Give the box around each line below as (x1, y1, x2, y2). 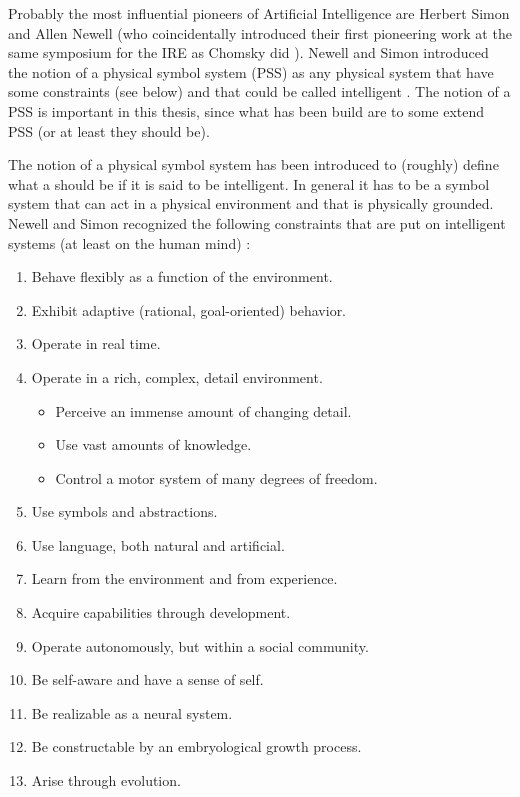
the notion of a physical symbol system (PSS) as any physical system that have (8, 61, 494, 82)
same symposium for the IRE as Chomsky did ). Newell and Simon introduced (8, 42, 489, 63)
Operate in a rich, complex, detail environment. (31, 366, 323, 387)
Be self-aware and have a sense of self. (31, 669, 264, 690)
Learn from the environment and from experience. (31, 568, 338, 589)
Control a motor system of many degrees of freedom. (55, 467, 378, 488)
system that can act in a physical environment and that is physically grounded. (8, 193, 494, 214)
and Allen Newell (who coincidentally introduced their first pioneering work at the (8, 22, 512, 43)
